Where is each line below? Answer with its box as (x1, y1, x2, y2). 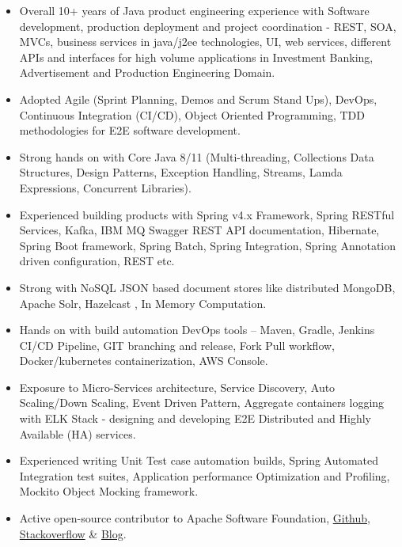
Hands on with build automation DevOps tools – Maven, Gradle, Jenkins (19, 321, 375, 338)
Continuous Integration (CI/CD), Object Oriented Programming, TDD (19, 106, 366, 123)
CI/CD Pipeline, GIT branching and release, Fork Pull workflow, (19, 336, 335, 353)
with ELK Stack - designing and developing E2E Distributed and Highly (19, 410, 371, 427)
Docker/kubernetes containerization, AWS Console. (19, 352, 268, 369)
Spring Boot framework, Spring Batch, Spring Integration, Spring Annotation (19, 237, 396, 253)
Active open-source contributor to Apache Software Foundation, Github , (19, 510, 370, 526)
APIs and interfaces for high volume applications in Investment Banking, (19, 48, 374, 65)
